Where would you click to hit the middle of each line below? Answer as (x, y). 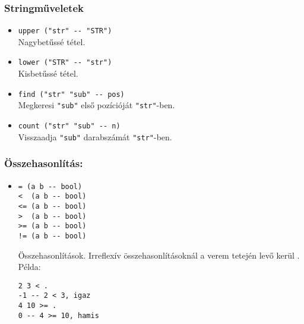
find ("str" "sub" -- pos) (71, 94)
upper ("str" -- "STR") (65, 31)
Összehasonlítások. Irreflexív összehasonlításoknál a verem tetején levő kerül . (159, 255)
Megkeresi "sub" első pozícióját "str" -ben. (96, 105)
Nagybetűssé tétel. (52, 41)
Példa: (29, 267)
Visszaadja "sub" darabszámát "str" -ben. (95, 136)
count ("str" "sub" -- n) (69, 126)
